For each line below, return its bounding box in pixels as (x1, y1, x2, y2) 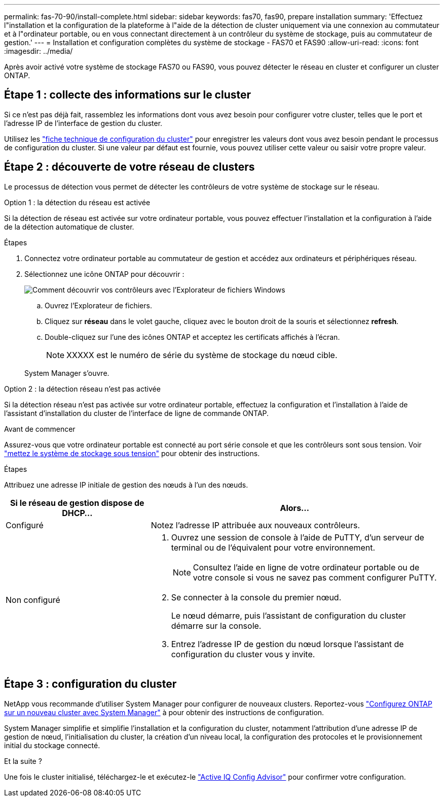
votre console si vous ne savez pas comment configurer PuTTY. (193, 572, 437, 583)
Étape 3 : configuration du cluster (4, 678, 177, 691)
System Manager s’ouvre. (24, 368, 109, 377)
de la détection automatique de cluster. (4, 222, 134, 231)
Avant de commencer (4, 424, 76, 433)
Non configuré (6, 594, 60, 605)
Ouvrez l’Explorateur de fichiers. (45, 301, 152, 310)
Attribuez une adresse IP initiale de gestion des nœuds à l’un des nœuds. (4, 480, 248, 489)
